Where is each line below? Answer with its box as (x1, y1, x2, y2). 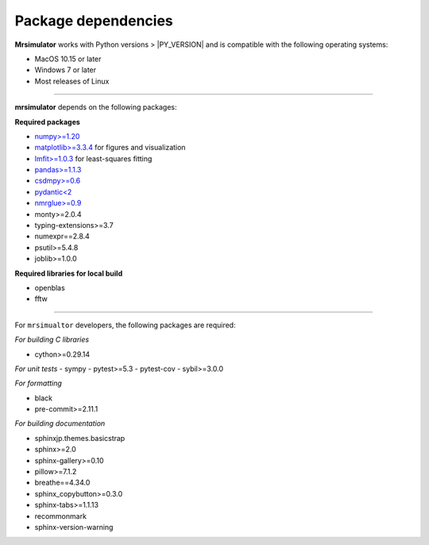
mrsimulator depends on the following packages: (14, 102, 177, 112)
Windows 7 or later (34, 65, 97, 75)
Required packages (14, 117, 81, 126)
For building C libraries (14, 334, 90, 345)
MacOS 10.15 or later (34, 54, 102, 64)
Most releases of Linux (34, 76, 110, 86)
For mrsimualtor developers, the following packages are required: (14, 320, 236, 330)
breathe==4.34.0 (34, 477, 91, 488)
